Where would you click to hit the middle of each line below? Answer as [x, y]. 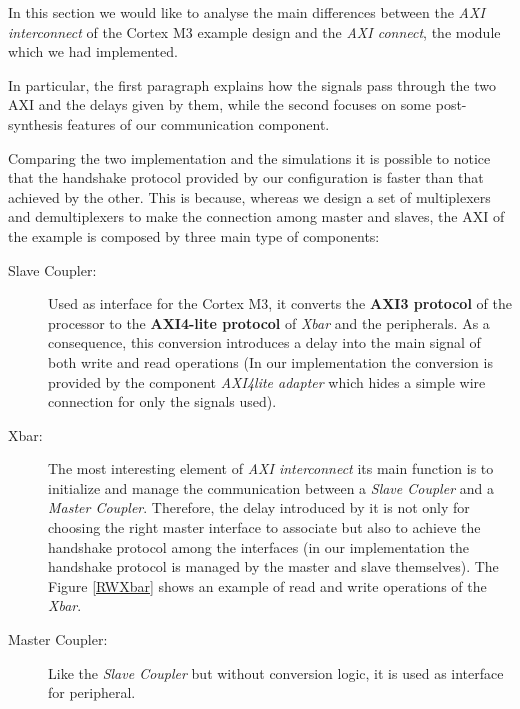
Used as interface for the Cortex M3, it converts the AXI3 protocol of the [280, 303]
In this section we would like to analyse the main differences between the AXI [246, 12]
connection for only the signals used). [162, 401]
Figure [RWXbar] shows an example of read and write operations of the [267, 585]
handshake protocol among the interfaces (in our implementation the [259, 546]
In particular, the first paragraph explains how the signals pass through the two [252, 84]
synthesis [35, 123]
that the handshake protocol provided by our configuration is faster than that [246, 177]
